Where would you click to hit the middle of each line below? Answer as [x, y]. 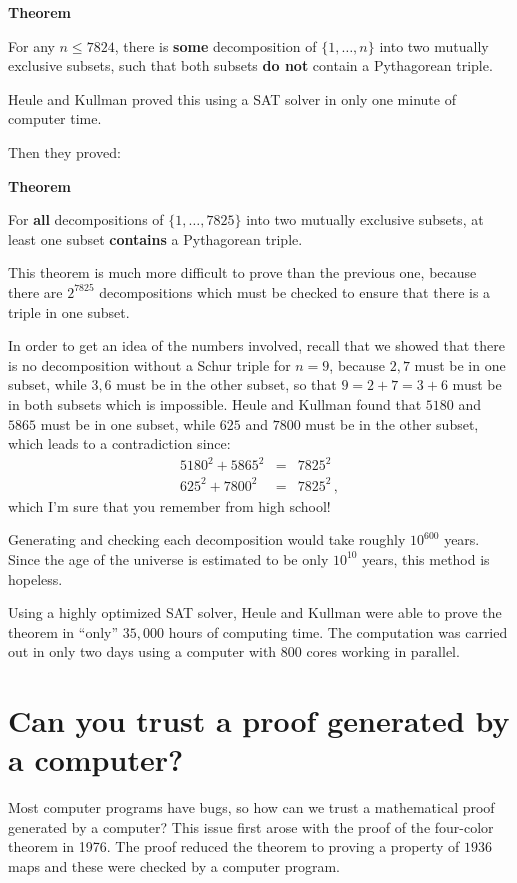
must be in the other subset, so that [226, 384]
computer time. [55, 118]
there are [35, 291]
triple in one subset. [69, 311]
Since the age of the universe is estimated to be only [168, 558]
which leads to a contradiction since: [119, 443]
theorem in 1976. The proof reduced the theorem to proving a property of [234, 846]
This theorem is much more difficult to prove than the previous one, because [242, 272]
